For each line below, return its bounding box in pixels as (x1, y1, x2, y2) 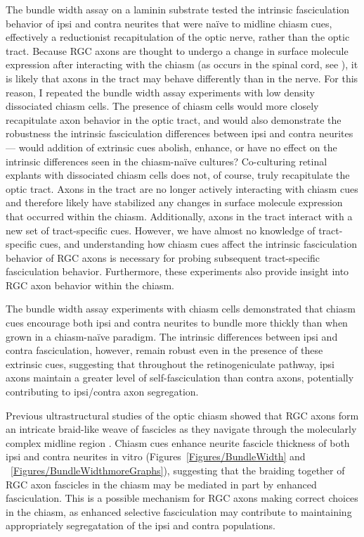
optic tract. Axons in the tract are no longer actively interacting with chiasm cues (6, 181, 358, 196)
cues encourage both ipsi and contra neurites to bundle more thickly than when (6, 315, 348, 330)
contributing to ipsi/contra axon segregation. (6, 384, 199, 399)
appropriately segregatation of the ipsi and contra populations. (6, 518, 275, 533)
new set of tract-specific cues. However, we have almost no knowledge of (6, 222, 316, 237)
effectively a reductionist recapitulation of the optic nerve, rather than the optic (6, 30, 350, 44)
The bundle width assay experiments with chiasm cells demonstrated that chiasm (6, 301, 356, 316)
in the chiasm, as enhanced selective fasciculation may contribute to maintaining (6, 504, 352, 519)
